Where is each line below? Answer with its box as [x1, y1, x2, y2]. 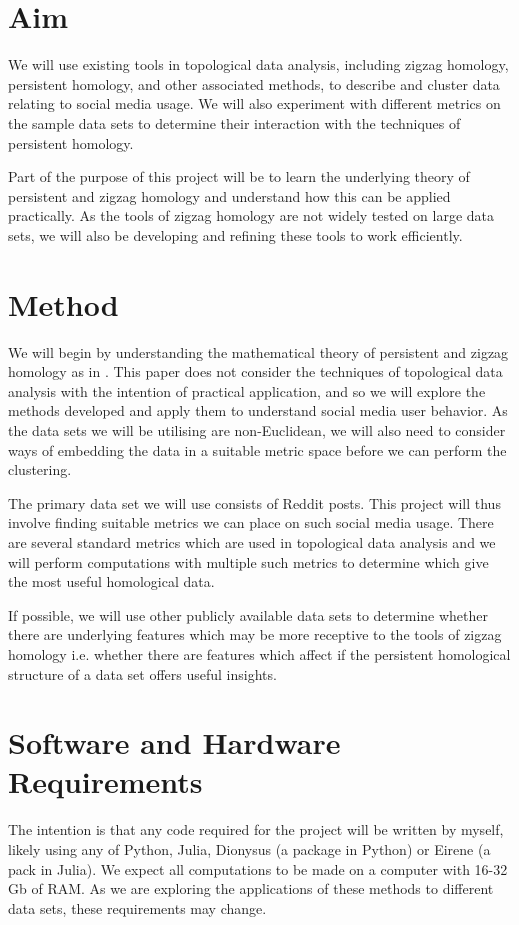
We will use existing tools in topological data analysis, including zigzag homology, [8, 54, 509, 75]
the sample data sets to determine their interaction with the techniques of [8, 112, 461, 133]
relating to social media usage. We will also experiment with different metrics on [8, 93, 501, 114]
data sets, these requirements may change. [8, 897, 267, 918]
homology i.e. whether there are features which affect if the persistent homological [8, 643, 511, 664]
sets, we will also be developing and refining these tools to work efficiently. [8, 224, 463, 245]
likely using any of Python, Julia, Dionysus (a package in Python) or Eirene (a [8, 839, 491, 859]
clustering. [8, 459, 72, 480]
